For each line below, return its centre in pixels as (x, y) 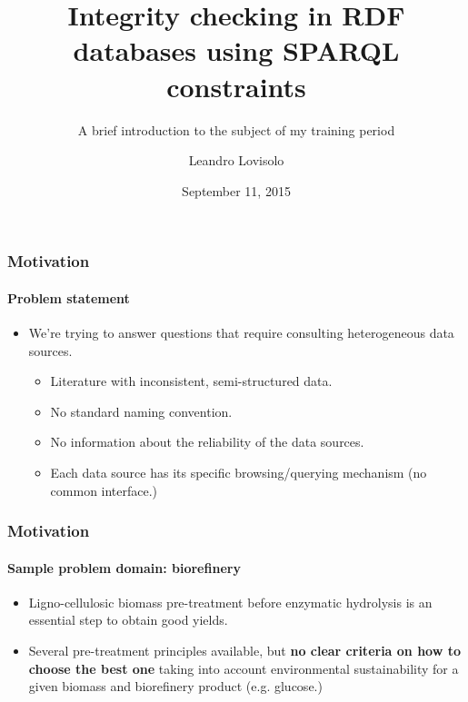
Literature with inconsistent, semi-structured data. (191, 381)
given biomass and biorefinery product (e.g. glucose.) (175, 686)
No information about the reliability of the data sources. (207, 442)
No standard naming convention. (141, 411)
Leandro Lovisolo (236, 160)
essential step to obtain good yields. (128, 620)
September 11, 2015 (236, 190)
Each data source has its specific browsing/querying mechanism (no (239, 472)
